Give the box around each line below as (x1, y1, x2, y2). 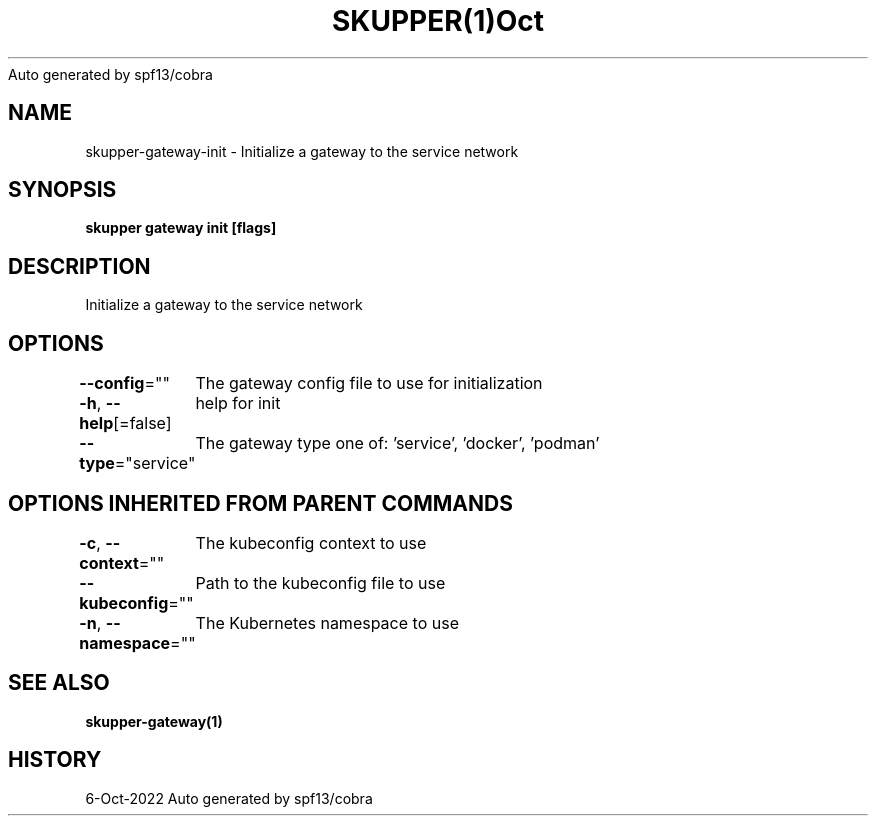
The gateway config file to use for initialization (195, 373, 543, 394)
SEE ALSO (8, 670, 110, 696)
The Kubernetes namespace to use (195, 612, 459, 633)
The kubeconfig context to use (195, 532, 427, 553)
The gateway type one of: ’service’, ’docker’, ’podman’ (195, 433, 600, 454)
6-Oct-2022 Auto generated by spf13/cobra (85, 789, 373, 807)
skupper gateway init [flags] (85, 219, 277, 237)
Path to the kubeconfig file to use (195, 572, 446, 593)
